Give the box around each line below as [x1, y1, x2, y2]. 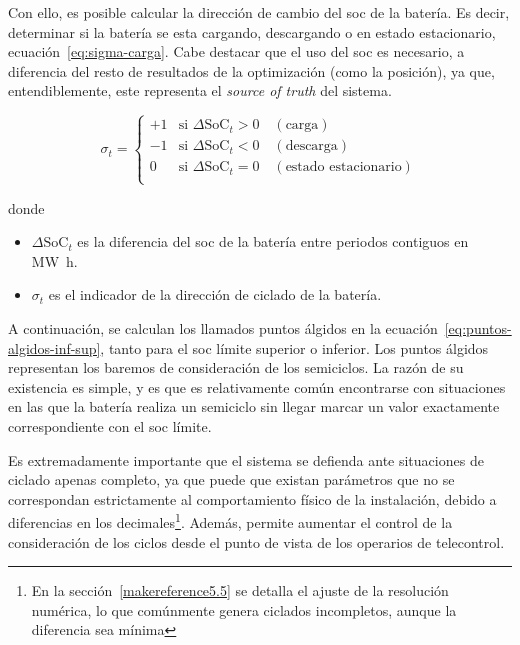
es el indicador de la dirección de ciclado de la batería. [48, 284, 382, 305]
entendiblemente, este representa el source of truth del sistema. [8, 80, 392, 101]
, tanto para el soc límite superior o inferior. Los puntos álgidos [100, 337, 489, 358]
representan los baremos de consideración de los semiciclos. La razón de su [8, 357, 464, 378]
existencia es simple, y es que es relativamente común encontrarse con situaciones [8, 376, 506, 397]
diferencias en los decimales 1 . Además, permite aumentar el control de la [8, 509, 453, 532]
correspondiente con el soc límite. [8, 415, 212, 436]
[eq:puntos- [444, 317, 512, 338]
